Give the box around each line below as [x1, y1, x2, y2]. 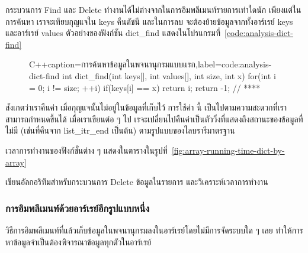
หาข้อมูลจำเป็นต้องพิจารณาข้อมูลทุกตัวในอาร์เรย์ [5, 235, 152, 248]
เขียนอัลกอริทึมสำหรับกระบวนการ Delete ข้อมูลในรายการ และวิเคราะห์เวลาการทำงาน [5, 176, 268, 188]
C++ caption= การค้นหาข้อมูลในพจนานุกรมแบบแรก [29, 58, 196, 70]
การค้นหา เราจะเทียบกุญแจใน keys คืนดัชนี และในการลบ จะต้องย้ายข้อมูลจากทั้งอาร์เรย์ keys [5, 15, 293, 27]
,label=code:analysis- [195, 58, 272, 70]
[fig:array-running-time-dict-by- [171, 144, 285, 156]
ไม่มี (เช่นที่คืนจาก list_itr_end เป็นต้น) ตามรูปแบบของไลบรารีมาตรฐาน [5, 124, 235, 137]
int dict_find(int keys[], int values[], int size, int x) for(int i [62, 69, 276, 82]
